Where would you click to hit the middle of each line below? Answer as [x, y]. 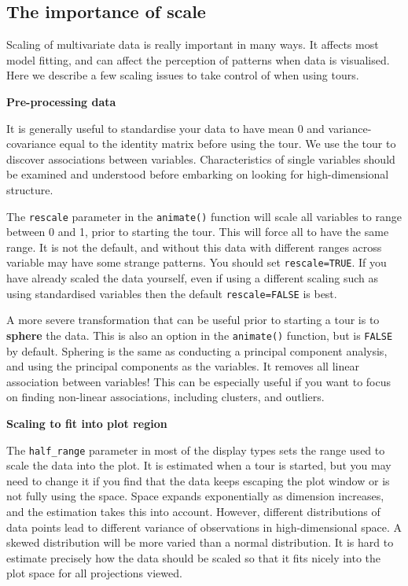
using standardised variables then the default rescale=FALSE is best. [172, 293]
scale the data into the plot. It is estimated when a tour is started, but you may [199, 465]
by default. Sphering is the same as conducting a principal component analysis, [197, 350]
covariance [31, 144]
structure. [30, 189]
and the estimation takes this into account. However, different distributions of [193, 511]
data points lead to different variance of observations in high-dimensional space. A [204, 527]
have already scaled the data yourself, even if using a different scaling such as [193, 278]
